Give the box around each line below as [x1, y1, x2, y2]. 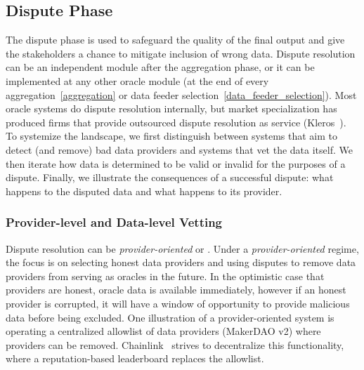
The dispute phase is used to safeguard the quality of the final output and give [6, 32, 345, 47]
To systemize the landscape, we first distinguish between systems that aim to [6, 128, 337, 143]
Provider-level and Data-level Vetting [6, 213, 223, 231]
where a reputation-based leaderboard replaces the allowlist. [6, 351, 264, 366]
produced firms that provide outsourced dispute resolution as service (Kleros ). [6, 114, 346, 129]
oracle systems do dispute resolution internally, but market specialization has [6, 101, 337, 116]
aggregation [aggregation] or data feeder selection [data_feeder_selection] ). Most [6, 87, 357, 102]
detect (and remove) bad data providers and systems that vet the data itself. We [6, 142, 353, 157]
